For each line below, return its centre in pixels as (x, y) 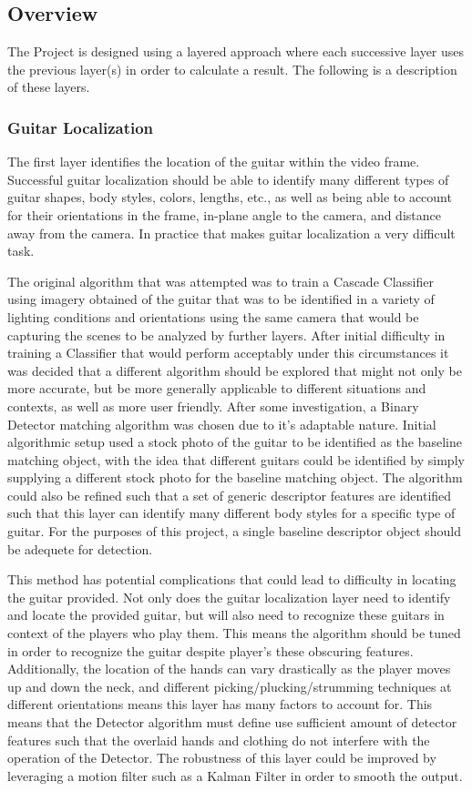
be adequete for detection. (80, 548)
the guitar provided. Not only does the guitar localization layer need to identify (229, 597)
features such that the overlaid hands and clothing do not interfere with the (219, 740)
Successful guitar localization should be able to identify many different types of (228, 179)
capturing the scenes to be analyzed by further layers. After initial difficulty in (226, 335)
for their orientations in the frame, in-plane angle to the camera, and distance (224, 214)
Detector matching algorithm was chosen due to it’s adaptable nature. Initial (222, 424)
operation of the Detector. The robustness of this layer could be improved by (222, 758)
